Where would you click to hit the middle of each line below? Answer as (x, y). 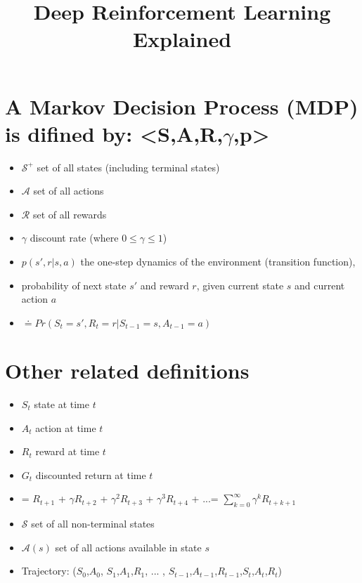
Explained (182, 39)
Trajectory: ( (49, 571)
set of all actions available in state (128, 547)
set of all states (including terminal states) (128, 167)
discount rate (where (74, 238)
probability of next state (74, 285)
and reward (164, 285)
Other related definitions (127, 371)
